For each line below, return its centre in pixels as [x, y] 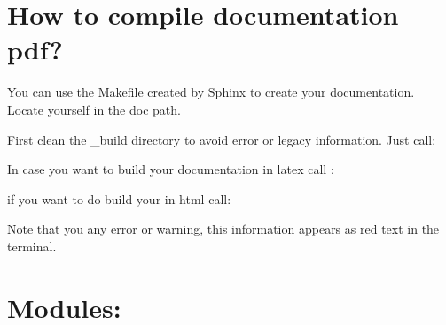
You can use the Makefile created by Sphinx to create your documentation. [211, 92]
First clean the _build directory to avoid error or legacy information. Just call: [222, 139]
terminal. [32, 246]
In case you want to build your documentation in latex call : [171, 169]
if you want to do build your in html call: [119, 198]
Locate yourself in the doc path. [94, 109]
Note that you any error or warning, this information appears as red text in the [223, 229]
